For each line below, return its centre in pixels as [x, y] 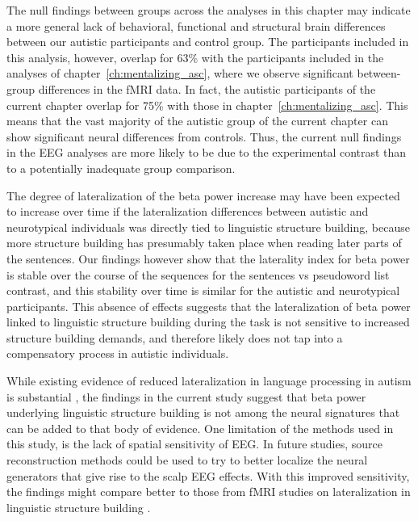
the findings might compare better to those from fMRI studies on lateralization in [209, 492]
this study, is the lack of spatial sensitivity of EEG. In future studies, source [195, 444]
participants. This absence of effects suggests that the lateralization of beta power [209, 306]
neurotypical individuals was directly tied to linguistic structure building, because [208, 227]
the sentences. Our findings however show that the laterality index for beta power [208, 258]
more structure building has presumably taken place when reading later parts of [204, 243]
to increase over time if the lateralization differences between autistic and [188, 211]
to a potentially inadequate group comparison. [121, 168]
